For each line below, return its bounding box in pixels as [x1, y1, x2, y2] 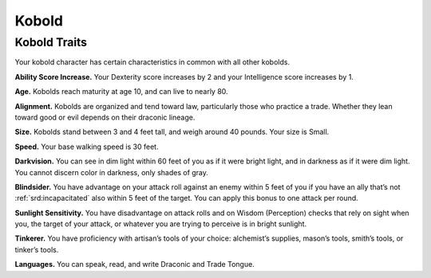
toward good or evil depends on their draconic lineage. [14, 112, 196, 122]
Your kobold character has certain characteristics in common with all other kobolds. [14, 57, 291, 67]
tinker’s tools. [14, 245, 59, 254]
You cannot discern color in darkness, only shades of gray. [14, 167, 209, 177]
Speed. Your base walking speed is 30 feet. [14, 142, 159, 151]
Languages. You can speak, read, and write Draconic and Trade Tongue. [14, 260, 255, 269]
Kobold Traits [14, 35, 88, 49]
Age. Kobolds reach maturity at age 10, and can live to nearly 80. [14, 87, 228, 96]
